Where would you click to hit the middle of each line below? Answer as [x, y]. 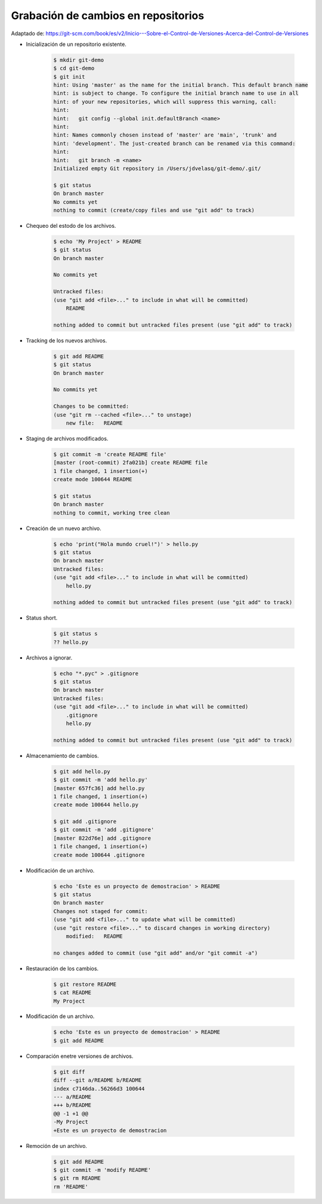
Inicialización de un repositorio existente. [76, 44]
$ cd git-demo [74, 68]
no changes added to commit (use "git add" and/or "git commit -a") [156, 953]
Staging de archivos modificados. [67, 438]
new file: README [95, 423]
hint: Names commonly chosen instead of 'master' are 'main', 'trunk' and [165, 135]
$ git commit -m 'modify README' [102, 1170]
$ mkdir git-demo [79, 60]
